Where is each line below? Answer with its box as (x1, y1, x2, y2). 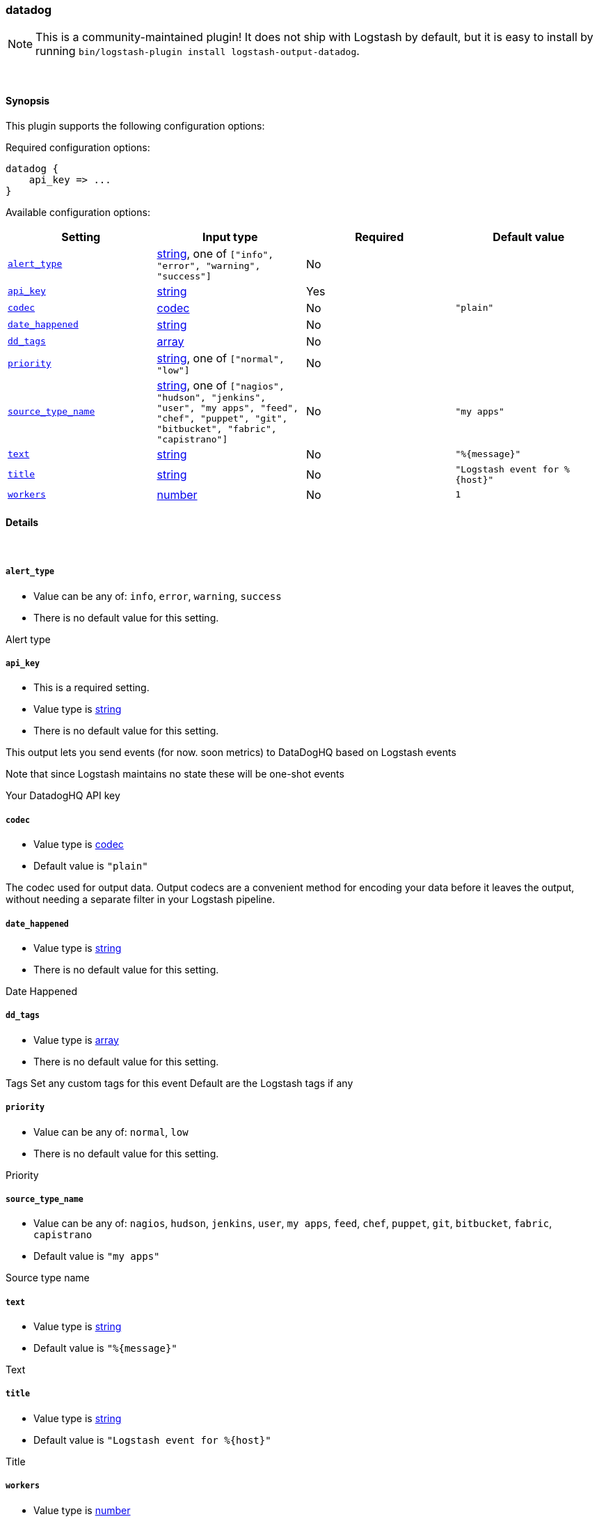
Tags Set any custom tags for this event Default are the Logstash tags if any (6, 1077, 353, 1089)
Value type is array (33, 1033, 119, 1046)
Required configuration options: (6, 141, 150, 153)
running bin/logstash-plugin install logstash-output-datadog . (35, 44, 360, 59)
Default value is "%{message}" (33, 1342, 177, 1355)
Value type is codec (33, 838, 124, 851)
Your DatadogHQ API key (6, 789, 120, 802)
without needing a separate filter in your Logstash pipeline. (6, 893, 275, 906)
